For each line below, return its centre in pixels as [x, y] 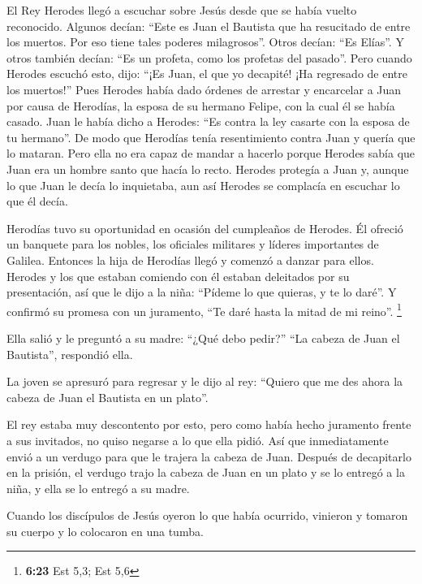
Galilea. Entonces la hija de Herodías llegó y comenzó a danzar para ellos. [190, 260]
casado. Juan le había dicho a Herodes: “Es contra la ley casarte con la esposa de [208, 121]
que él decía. [37, 201]
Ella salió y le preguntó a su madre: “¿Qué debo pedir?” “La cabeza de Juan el [203, 337]
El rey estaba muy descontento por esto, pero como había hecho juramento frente [209, 424]
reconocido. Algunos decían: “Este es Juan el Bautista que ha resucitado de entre [209, 26]
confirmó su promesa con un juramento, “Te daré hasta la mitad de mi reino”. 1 [204, 309]
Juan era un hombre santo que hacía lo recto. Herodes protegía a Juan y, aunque [208, 169]
